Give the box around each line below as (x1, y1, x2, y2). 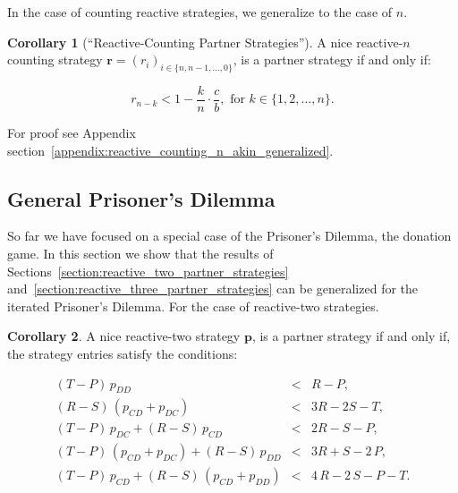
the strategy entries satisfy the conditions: (7, 344, 238, 362)
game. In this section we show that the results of (7, 244, 274, 263)
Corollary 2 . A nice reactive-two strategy (7, 327, 241, 345)
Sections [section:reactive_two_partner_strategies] (7, 261, 289, 280)
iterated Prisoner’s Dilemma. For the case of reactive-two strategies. (7, 296, 379, 315)
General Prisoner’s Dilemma (7, 184, 276, 212)
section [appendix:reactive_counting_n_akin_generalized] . (7, 140, 334, 159)
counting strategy (7, 50, 103, 69)
